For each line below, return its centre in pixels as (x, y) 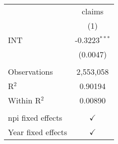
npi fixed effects (35, 118)
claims (92, 11)
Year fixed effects (38, 132)
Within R (25, 100)
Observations (30, 72)
